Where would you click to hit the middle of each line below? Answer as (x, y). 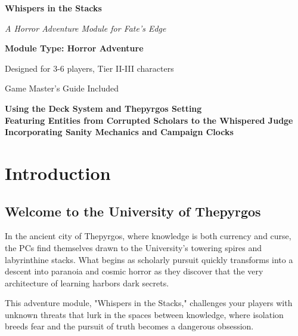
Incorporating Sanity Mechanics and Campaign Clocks (119, 132)
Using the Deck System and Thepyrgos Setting (103, 108)
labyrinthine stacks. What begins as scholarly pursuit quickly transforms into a (149, 259)
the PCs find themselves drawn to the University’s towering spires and (133, 247)
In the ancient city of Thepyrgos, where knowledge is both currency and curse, (148, 236)
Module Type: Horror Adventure (74, 48)
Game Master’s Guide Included (62, 88)
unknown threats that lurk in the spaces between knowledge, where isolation (144, 314)
